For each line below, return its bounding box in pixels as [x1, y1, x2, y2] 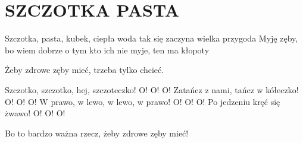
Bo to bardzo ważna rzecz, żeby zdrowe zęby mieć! [5, 126, 189, 139]
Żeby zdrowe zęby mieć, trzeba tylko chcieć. [5, 63, 164, 76]
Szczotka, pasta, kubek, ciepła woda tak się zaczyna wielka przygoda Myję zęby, [5, 32, 298, 45]
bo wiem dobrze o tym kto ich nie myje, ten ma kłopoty [5, 43, 210, 56]
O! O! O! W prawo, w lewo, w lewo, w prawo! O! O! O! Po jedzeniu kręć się [5, 95, 280, 107]
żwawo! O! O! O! [5, 107, 65, 119]
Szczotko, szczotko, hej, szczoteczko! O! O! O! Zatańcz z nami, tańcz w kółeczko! [5, 83, 299, 96]
